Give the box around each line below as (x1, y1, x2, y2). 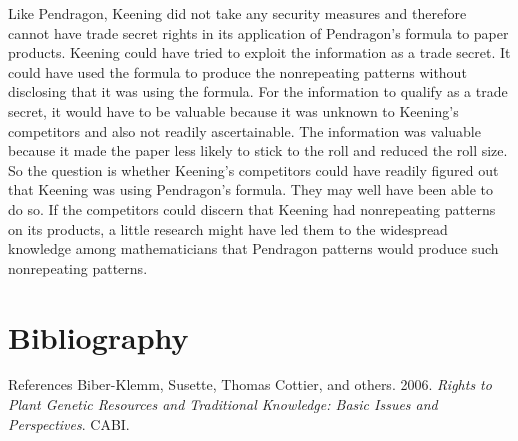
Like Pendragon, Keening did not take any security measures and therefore (8, 3, 467, 23)
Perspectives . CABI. (8, 413, 130, 434)
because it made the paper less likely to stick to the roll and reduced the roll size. (8, 140, 508, 161)
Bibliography (8, 316, 189, 357)
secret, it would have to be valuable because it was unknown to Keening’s (8, 100, 459, 121)
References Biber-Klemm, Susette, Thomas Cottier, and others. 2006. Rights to (8, 374, 492, 395)
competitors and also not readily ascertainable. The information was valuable (8, 120, 481, 141)
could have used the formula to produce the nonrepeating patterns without (8, 61, 467, 82)
